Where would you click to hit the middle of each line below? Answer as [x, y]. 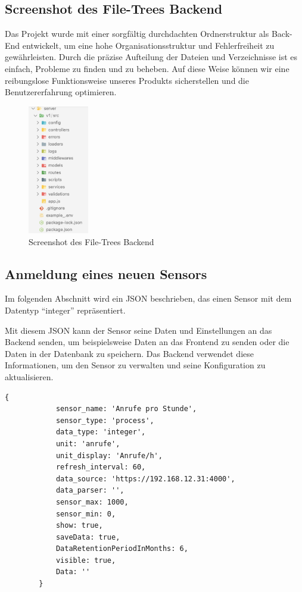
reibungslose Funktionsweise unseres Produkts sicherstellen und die [127, 80]
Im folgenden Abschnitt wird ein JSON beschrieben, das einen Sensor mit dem [148, 298]
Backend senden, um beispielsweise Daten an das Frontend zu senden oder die [147, 342]
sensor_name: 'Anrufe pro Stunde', [126, 409]
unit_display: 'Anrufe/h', [109, 455]
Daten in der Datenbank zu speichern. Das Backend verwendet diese [129, 353]
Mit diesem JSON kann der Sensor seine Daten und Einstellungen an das [138, 330]
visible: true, [86, 560]
